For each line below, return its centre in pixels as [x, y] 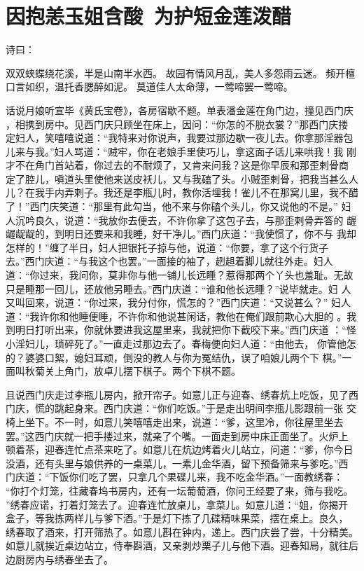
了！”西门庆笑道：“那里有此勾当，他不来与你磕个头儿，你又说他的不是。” [172, 206]
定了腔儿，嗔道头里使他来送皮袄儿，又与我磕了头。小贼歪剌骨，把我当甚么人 [182, 178]
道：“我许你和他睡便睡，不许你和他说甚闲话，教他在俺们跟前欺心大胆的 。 [176, 316]
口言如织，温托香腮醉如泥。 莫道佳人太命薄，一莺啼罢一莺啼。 [149, 87]
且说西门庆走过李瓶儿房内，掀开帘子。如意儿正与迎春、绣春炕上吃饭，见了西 [182, 394]
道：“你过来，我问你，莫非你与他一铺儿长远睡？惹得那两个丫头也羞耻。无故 [180, 275]
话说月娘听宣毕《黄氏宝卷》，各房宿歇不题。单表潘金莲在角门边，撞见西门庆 [180, 110]
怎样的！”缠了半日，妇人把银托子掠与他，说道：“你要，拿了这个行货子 [167, 247]
